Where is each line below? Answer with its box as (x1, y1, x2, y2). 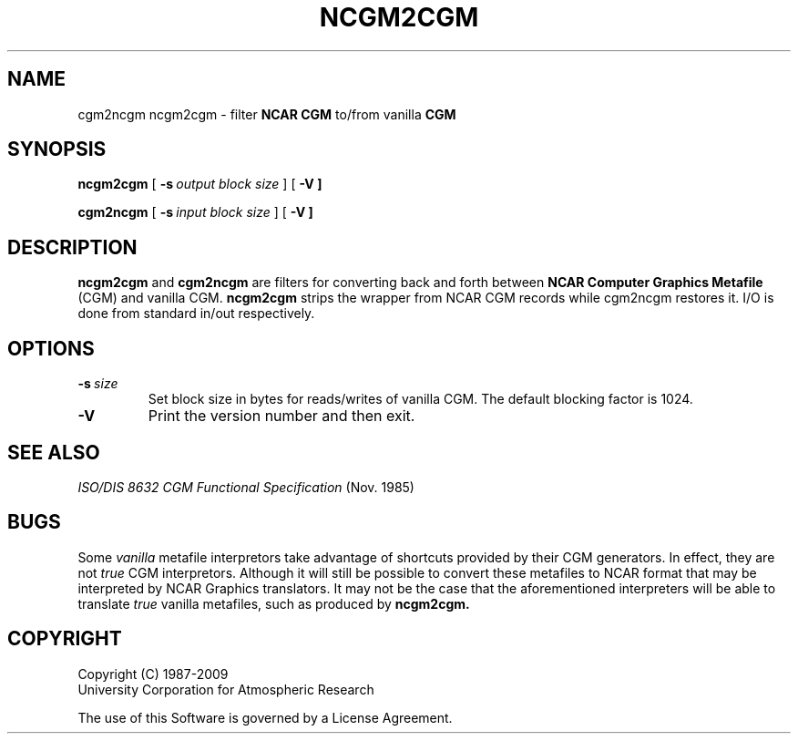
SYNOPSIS (7, 138, 107, 161)
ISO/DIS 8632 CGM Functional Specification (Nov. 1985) (77, 479, 414, 495)
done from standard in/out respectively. (77, 305, 315, 322)
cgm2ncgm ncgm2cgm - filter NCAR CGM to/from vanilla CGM (77, 106, 456, 122)
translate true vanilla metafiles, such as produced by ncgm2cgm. (77, 595, 470, 612)
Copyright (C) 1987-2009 (77, 665, 229, 682)
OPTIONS (7, 336, 95, 360)
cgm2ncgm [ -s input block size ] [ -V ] (77, 204, 313, 221)
